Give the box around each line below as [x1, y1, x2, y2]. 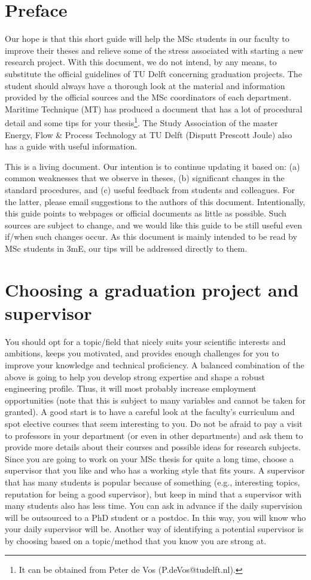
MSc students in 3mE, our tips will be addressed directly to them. [5, 242, 248, 254]
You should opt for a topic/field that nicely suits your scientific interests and [5, 335, 286, 347]
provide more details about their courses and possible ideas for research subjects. [5, 441, 301, 453]
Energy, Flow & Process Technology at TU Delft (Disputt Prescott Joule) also [5, 128, 292, 141]
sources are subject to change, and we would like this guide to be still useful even [5, 218, 303, 231]
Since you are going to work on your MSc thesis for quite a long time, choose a [5, 452, 294, 465]
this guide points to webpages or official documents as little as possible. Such [5, 207, 286, 219]
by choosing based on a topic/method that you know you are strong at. [5, 534, 267, 547]
